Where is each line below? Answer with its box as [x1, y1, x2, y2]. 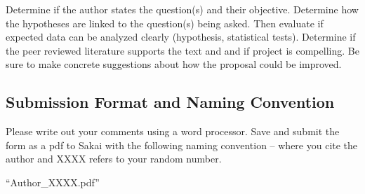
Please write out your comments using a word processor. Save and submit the [6, 124, 340, 139]
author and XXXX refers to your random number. [6, 151, 222, 166]
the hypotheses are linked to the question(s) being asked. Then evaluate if [6, 15, 324, 30]
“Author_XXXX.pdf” [6, 174, 100, 189]
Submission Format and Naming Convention [6, 91, 335, 113]
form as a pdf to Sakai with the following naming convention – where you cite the [6, 137, 358, 152]
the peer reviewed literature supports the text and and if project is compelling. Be [6, 43, 359, 57]
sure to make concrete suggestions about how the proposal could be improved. [6, 57, 342, 71]
